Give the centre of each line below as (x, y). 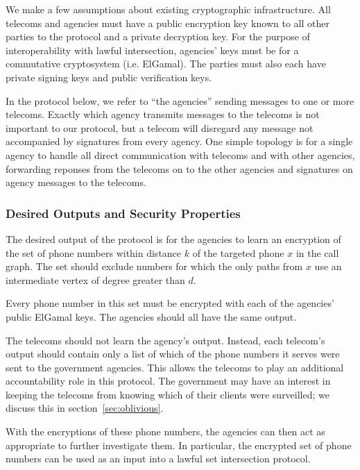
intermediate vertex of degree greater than (95, 279)
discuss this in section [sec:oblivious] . (85, 408)
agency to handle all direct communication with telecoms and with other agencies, (180, 154)
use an (328, 266)
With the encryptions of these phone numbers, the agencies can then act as (165, 431)
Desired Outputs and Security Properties (123, 213)
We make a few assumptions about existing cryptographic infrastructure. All (168, 9)
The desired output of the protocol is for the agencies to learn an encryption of (173, 238)
